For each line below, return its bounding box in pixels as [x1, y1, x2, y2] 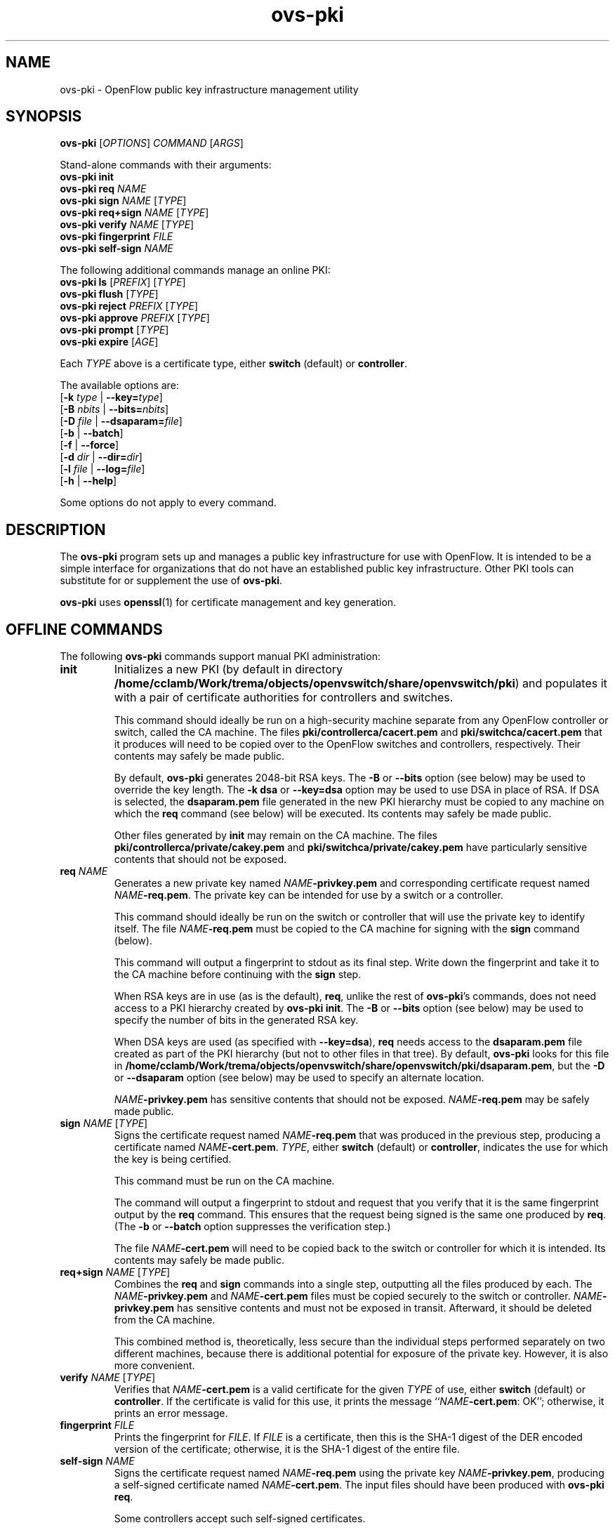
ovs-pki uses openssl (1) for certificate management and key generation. [60, 596, 397, 609]
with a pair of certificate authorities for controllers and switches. [114, 690, 454, 705]
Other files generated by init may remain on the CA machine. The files [114, 829, 437, 842]
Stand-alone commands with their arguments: [60, 159, 272, 171]
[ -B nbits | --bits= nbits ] [60, 403, 169, 416]
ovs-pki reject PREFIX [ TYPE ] [60, 300, 199, 312]
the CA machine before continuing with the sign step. [114, 968, 362, 981]
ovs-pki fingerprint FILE [60, 230, 173, 243]
